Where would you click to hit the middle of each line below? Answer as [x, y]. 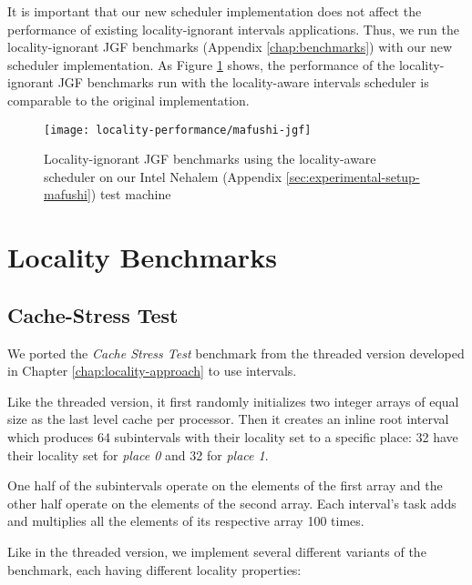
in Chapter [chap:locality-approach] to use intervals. [152, 371]
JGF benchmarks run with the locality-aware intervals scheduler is [243, 82]
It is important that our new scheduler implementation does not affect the [215, 11]
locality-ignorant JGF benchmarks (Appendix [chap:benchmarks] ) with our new [230, 47]
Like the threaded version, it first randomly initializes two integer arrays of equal [233, 401]
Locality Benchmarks [142, 257]
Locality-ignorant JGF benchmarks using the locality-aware [210, 159]
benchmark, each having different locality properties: [154, 569]
